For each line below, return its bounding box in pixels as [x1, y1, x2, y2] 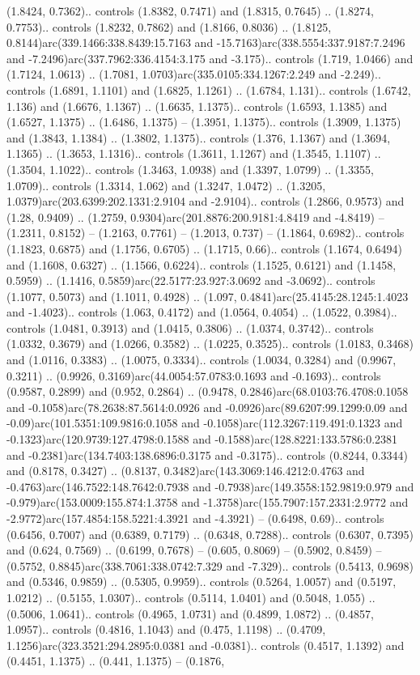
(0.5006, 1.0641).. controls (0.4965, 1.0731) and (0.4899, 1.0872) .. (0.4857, [6, 605, 374, 622]
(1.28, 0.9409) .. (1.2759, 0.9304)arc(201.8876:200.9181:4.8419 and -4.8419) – [6, 208, 384, 225]
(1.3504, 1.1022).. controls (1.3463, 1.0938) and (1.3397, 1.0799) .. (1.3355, [6, 160, 374, 177]
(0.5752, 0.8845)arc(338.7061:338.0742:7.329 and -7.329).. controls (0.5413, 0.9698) [6, 557, 414, 574]
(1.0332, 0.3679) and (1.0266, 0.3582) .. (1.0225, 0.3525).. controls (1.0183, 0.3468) [6, 335, 414, 352]
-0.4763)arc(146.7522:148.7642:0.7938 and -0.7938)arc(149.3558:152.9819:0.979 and [6, 478, 414, 495]
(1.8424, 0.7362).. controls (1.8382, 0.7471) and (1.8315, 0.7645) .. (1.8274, [6, 2, 374, 19]
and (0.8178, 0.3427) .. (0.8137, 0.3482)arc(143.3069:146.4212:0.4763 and [6, 462, 365, 479]
